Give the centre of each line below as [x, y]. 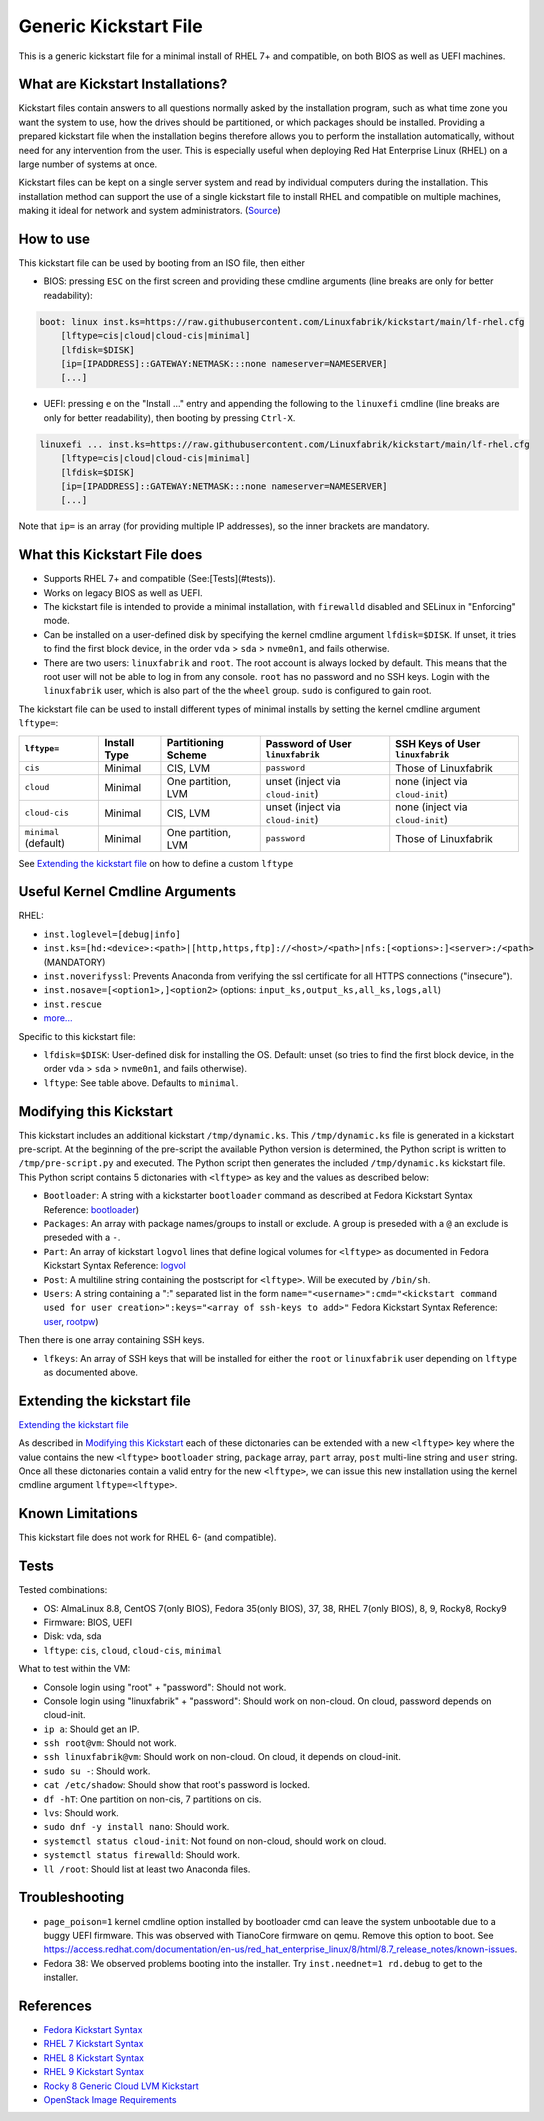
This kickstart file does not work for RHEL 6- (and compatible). [147, 1537]
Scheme [186, 755]
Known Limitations [78, 1513]
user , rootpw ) [71, 1321]
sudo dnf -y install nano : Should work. [136, 1827]
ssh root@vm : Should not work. [110, 1743]
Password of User [308, 744]
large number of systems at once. [88, 164]
